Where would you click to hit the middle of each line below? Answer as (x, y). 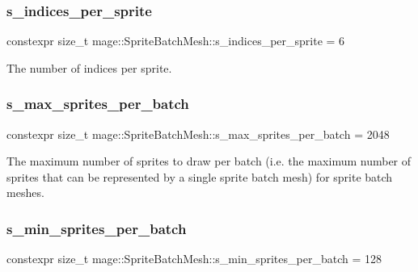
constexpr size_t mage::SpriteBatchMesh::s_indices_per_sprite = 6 (176, 41)
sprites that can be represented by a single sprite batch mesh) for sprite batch (200, 176)
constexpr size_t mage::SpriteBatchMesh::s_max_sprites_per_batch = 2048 (198, 134)
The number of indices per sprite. (89, 67)
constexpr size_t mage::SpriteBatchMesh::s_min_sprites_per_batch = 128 (194, 259)
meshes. (25, 192)
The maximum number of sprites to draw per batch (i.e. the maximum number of (209, 161)
